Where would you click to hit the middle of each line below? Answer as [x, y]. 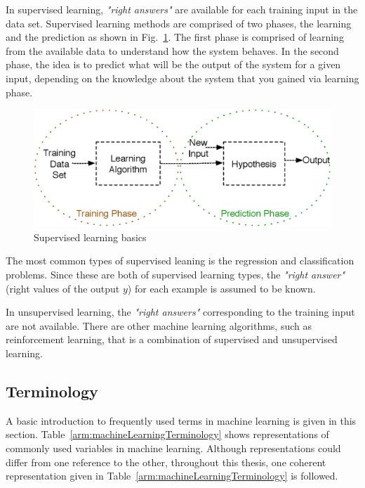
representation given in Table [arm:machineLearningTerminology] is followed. [172, 476]
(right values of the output [63, 288]
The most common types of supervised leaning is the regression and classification [180, 261]
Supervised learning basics [90, 237]
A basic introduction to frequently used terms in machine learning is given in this [181, 420]
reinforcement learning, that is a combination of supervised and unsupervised [172, 339]
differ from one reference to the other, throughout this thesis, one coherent [166, 462]
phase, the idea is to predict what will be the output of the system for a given [173, 64]
